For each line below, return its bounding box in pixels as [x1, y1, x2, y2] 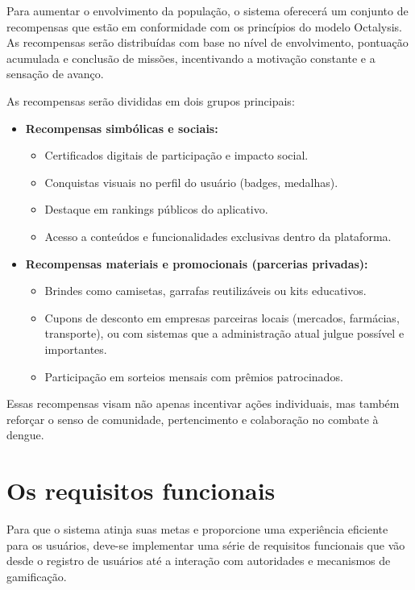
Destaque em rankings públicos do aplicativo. [44, 201, 268, 218]
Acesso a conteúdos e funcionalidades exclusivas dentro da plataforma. [44, 227, 392, 244]
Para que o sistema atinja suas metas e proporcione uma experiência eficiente [6, 521, 388, 537]
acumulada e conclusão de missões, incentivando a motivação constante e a [6, 49, 376, 66]
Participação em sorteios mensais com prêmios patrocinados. [44, 368, 343, 384]
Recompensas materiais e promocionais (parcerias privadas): [25, 255, 368, 272]
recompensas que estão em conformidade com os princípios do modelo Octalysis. [6, 18, 402, 35]
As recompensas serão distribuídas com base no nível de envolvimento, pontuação [6, 34, 409, 51]
